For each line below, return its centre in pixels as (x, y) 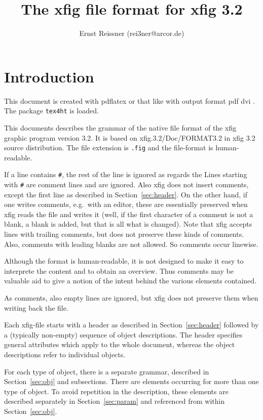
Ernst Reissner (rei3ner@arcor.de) (132, 33)
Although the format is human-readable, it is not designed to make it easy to (124, 261)
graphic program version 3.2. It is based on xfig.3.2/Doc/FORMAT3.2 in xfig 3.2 (130, 137)
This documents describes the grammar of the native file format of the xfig (120, 127)
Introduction (49, 76)
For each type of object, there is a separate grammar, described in (107, 371)
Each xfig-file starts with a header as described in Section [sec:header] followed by (131, 325)
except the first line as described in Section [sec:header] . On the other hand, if (126, 194)
